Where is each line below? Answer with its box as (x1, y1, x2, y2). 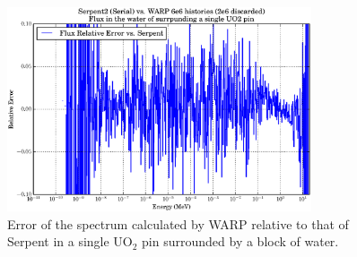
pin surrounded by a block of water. (142, 232, 339, 251)
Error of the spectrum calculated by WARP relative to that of (7, 214, 349, 233)
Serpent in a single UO (7, 232, 133, 251)
